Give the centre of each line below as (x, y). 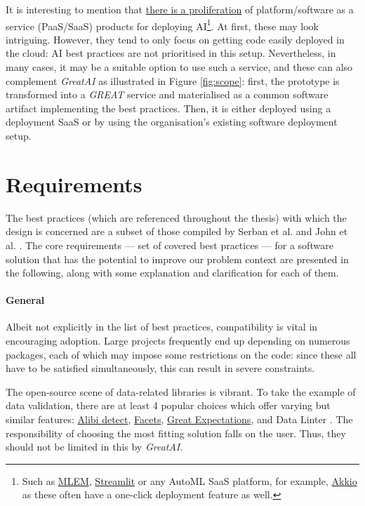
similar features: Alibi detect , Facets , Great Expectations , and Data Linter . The (179, 419)
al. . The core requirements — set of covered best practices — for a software (170, 245)
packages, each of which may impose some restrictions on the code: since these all (181, 354)
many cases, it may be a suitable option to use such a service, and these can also (179, 67)
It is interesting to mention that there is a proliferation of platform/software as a (180, 9)
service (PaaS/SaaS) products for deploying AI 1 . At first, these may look (162, 25)
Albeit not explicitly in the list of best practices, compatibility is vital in (162, 327)
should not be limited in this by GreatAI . (94, 447)
